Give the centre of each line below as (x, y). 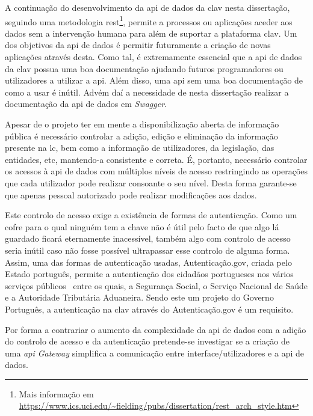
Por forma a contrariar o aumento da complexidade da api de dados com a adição (156, 329)
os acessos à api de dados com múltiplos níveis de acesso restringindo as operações (156, 171)
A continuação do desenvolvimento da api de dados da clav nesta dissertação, (147, 7)
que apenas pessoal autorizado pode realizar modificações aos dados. (131, 194)
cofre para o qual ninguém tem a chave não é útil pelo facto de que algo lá (142, 226)
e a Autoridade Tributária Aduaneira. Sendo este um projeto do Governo (139, 297)
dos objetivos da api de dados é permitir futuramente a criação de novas (138, 45)
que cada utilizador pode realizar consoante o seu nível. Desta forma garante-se (151, 182)
